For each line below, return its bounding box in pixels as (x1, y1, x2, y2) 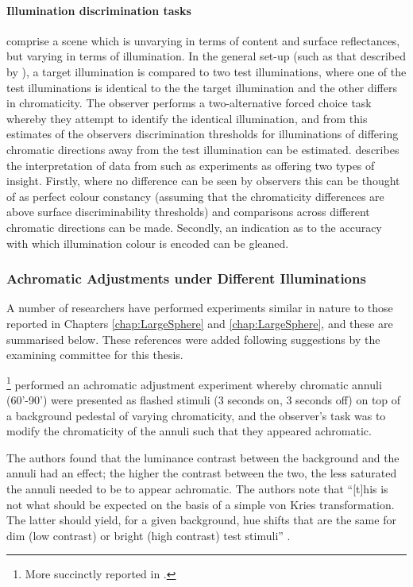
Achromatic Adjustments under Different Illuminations (6, 268, 366, 288)
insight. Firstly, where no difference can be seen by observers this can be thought (6, 172, 400, 189)
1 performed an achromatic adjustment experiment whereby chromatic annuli (6, 373, 382, 392)
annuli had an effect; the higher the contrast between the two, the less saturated (6, 465, 397, 481)
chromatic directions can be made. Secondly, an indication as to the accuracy (6, 218, 382, 235)
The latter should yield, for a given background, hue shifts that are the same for (6, 512, 396, 528)
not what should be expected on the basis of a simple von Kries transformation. (6, 496, 395, 512)
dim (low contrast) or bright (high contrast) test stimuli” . (6, 527, 291, 543)
